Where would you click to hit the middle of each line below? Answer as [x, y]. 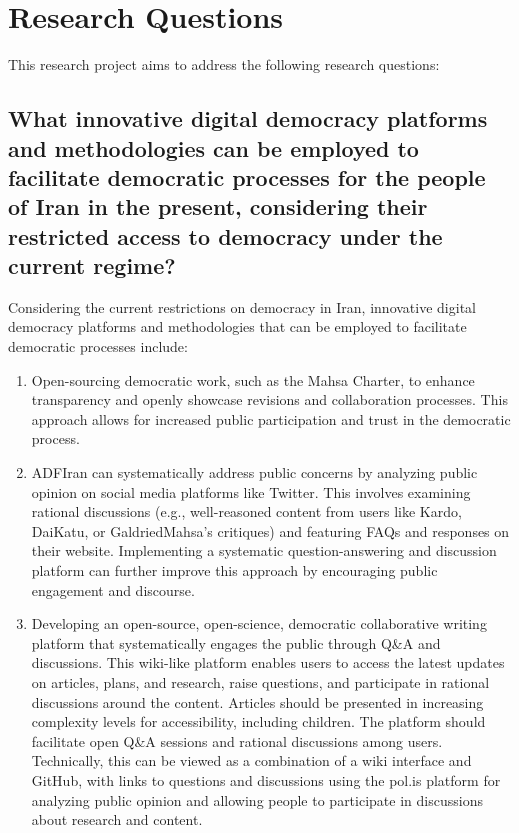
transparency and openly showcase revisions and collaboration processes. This [269, 399]
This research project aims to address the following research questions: [224, 64]
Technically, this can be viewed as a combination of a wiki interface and [251, 760]
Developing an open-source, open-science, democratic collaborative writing [259, 623]
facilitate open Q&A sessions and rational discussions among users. [237, 740]
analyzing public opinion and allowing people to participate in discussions [257, 799]
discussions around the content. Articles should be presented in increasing [257, 701]
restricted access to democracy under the [225, 235]
